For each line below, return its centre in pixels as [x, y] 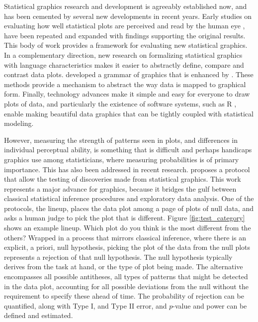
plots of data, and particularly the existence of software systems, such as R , [120, 103]
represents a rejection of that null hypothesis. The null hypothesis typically [118, 257]
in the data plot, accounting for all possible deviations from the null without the [126, 286]
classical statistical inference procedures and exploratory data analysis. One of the [129, 198]
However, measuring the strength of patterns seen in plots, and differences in [121, 140]
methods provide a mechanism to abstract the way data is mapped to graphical [125, 84]
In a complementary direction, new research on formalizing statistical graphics [123, 54]
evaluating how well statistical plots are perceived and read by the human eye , [125, 26]
